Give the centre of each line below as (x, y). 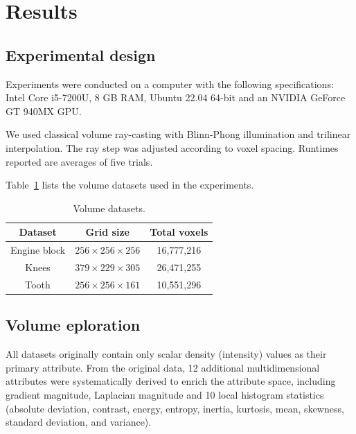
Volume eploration (73, 325)
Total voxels (179, 232)
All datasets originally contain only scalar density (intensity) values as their (166, 354)
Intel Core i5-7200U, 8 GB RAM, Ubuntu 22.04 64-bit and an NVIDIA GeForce (176, 97)
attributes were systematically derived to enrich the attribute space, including (171, 381)
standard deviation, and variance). (79, 422)
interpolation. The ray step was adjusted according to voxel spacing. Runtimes (172, 147)
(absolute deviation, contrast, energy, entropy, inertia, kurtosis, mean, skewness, (175, 408)
